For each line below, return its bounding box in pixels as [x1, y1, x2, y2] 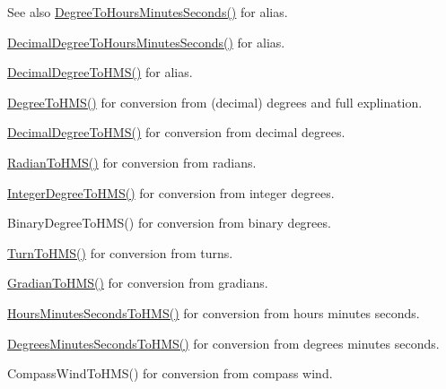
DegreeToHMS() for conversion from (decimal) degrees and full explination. [7, 92, 423, 111]
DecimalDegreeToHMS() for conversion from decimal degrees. [7, 123, 345, 142]
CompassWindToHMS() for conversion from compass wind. [7, 364, 333, 383]
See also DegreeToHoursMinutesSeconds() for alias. [7, 3, 288, 21]
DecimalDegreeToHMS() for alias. [7, 63, 193, 82]
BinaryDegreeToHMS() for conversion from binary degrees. [7, 213, 331, 232]
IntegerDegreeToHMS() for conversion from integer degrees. [7, 183, 335, 202]
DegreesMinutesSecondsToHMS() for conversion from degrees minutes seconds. [7, 333, 440, 352]
